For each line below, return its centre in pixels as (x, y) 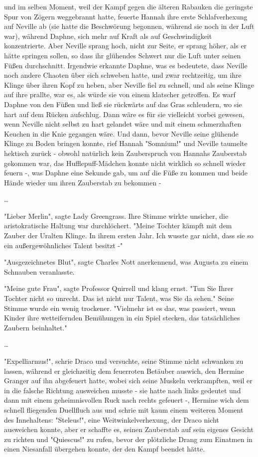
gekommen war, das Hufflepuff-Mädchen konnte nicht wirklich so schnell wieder (125, 163)
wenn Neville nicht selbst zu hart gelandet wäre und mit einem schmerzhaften (123, 124)
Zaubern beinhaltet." (36, 327)
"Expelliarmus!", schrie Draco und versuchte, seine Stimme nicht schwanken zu (124, 361)
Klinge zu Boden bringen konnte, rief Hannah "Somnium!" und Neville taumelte (126, 143)
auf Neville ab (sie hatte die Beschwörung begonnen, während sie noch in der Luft (129, 26)
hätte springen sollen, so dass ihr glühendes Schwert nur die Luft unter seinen (123, 55)
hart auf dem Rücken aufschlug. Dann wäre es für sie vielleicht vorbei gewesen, (124, 114)
